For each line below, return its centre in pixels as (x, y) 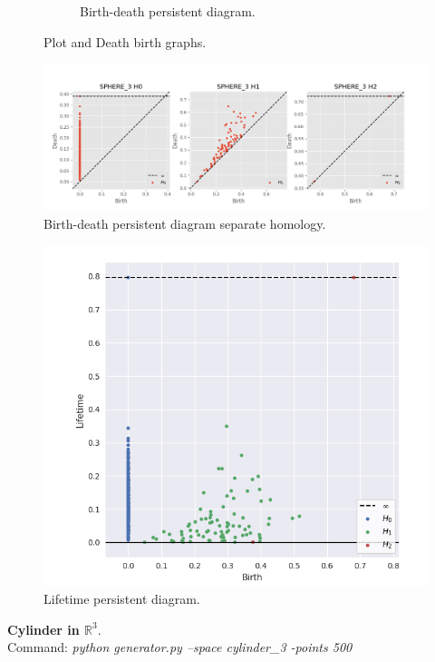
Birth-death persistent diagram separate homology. (185, 223)
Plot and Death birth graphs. (125, 41)
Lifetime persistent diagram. (122, 599)
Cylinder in (43, 629)
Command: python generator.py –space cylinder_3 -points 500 (180, 647)
